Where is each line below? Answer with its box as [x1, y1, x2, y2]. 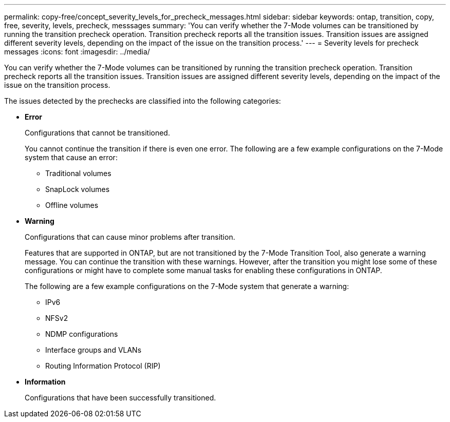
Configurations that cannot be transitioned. [25, 128, 170, 137]
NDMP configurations [45, 330, 118, 338]
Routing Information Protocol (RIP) [45, 361, 161, 370]
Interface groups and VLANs [45, 346, 142, 354]
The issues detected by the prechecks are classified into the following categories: [4, 97, 281, 105]
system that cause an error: [25, 153, 118, 162]
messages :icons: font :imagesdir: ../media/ [4, 47, 150, 56]
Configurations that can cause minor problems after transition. [25, 233, 235, 241]
